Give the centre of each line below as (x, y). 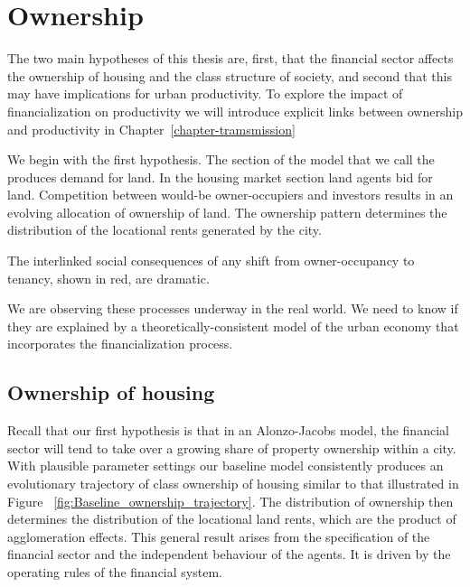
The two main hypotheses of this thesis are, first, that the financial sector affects (230, 58)
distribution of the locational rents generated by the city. (164, 230)
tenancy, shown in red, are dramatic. (108, 278)
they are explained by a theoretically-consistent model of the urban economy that (233, 326)
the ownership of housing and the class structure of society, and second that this (230, 75)
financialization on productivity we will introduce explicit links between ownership (235, 111)
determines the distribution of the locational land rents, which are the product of (232, 519)
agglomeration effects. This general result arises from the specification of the (219, 536)
